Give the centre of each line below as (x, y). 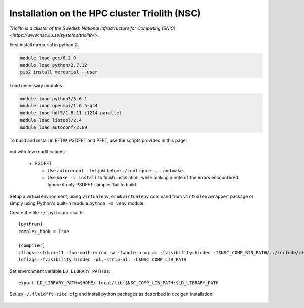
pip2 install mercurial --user (59, 72)
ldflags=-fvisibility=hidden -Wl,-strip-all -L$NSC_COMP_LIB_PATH (103, 260)
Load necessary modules (36, 86)
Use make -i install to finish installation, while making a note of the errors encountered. (143, 178)
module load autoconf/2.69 (53, 127)
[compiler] (32, 245)
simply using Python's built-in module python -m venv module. (77, 203)
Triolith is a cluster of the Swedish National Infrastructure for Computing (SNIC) (92, 28)
